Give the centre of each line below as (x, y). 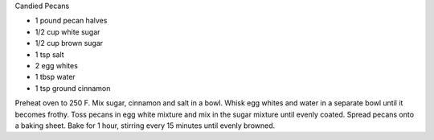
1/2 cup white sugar (68, 31)
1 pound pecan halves (71, 21)
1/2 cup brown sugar (69, 43)
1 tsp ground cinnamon (73, 88)
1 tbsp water (55, 77)
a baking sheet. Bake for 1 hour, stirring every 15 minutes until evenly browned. (145, 126)
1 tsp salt (49, 54)
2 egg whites (56, 65)
